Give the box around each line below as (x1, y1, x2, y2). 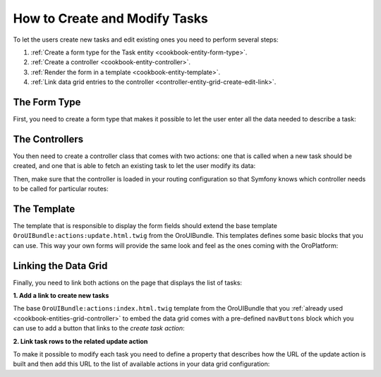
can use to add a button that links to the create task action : (13, 324, 185, 333)
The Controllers (13, 133, 84, 145)
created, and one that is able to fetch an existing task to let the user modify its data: (13, 162, 256, 170)
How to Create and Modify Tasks (13, 11, 208, 26)
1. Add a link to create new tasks (13, 292, 109, 300)
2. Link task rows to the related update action (13, 337, 148, 345)
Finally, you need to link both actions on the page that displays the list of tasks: (13, 278, 243, 287)
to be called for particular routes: (13, 184, 109, 193)
